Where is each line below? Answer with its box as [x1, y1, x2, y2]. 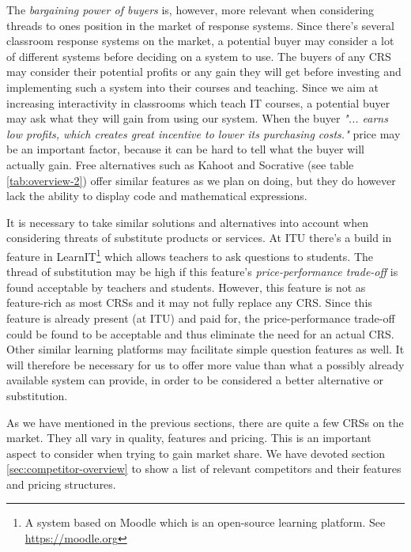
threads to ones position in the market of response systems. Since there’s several [6, 17, 394, 33]
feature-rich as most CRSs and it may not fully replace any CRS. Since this [6, 294, 372, 311]
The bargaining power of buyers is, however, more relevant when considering [6, 2, 375, 17]
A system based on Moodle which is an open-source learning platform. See [25, 514, 386, 531]
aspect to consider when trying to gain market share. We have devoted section [6, 444, 386, 461]
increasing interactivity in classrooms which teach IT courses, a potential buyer [6, 94, 390, 111]
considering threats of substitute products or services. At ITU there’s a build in [6, 229, 392, 246]
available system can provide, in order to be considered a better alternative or [6, 372, 383, 388]
